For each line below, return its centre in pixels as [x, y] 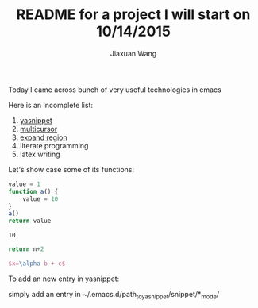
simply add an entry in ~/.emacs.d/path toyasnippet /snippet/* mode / [114, 295]
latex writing [40, 154]
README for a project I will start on [133, 15]
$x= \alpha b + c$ [37, 264]
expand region [43, 137]
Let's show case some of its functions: [71, 169]
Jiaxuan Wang [133, 53]
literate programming [54, 145]
